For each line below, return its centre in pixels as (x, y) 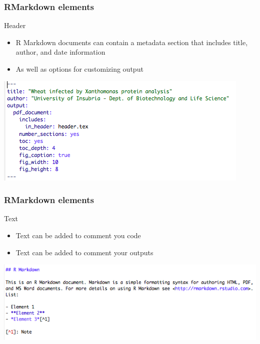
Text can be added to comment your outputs (84, 252)
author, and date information (60, 52)
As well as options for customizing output (79, 69)
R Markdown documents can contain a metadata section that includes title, (132, 42)
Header (15, 25)
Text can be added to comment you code (78, 235)
